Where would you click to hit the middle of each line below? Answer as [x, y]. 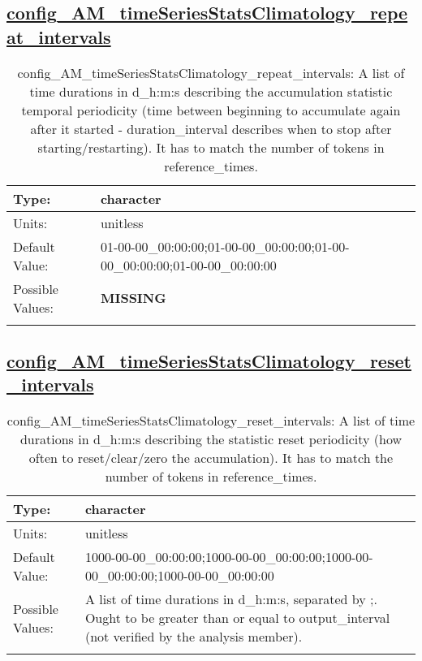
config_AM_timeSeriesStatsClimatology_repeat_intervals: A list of [211, 72]
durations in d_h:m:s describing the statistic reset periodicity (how [211, 439]
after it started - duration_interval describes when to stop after [211, 128]
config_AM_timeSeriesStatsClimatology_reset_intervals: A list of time [211, 421]
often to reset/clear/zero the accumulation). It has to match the [211, 458]
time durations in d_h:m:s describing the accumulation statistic [211, 91]
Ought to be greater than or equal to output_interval [237, 618]
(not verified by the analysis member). [194, 637]
